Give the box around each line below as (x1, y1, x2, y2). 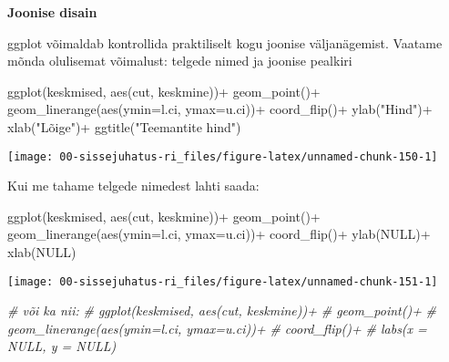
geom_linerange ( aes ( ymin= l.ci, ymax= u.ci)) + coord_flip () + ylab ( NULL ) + (7, 224, 431, 243)
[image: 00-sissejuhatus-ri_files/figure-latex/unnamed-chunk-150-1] (7, 150, 438, 163)
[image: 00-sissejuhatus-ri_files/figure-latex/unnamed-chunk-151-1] (7, 274, 438, 288)
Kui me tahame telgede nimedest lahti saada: (7, 176, 260, 195)
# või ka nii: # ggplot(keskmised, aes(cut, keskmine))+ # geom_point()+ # (7, 301, 437, 320)
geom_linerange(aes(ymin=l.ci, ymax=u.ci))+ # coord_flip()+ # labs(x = (7, 318, 427, 337)
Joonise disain (7, 3, 97, 21)
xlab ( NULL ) (7, 243, 77, 261)
